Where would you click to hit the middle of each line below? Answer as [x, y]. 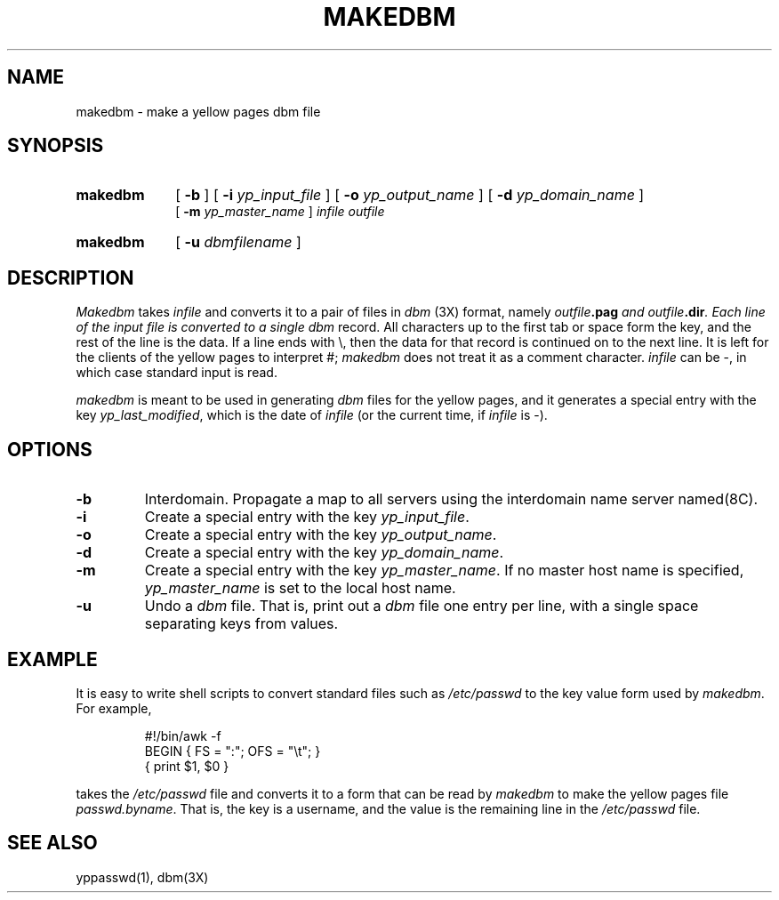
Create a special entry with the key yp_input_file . [307, 517]
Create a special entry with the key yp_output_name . [321, 535]
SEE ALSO [52, 843]
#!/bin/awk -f [183, 735]
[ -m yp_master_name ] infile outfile [280, 212]
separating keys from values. [241, 624]
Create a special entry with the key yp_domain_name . [324, 553]
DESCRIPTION [71, 277]
